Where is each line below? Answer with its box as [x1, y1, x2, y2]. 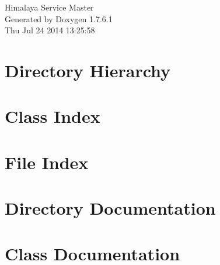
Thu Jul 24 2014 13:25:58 [5, 24, 95, 36]
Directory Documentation [5, 196, 216, 220]
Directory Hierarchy [5, 58, 171, 82]
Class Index [5, 104, 100, 128]
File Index [5, 150, 89, 174]
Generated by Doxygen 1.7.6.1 [5, 12, 113, 25]
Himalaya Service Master [5, 1, 94, 13]
